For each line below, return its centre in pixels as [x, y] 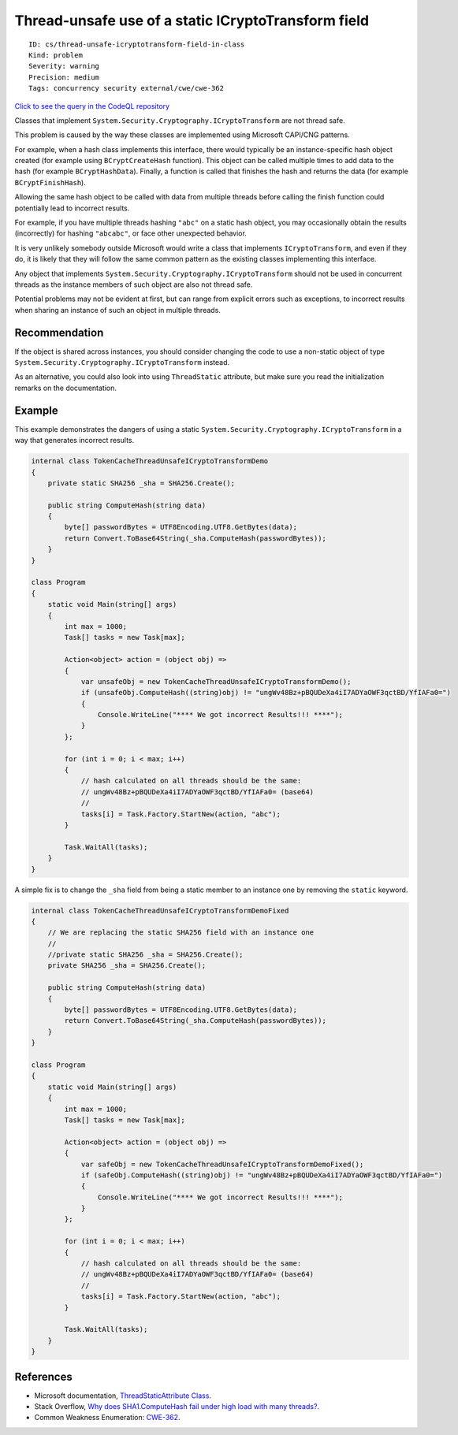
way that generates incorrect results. [74, 441]
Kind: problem [56, 55]
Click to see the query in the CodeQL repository [92, 106]
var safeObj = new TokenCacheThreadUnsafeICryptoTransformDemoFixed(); [222, 1164]
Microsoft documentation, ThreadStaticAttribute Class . [123, 1396]
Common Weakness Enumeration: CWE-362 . [107, 1418]
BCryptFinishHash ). [50, 182]
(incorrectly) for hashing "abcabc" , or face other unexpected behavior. [131, 233]
